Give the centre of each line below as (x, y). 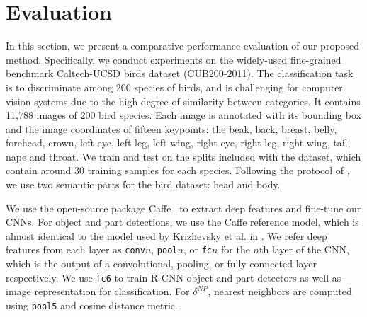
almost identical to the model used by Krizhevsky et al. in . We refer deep (166, 235)
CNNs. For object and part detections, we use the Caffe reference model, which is (182, 222)
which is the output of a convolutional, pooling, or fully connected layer (161, 264)
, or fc (197, 249)
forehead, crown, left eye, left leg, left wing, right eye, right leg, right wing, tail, (178, 143)
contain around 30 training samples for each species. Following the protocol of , (178, 170)
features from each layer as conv (75, 249)
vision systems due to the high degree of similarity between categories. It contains (183, 101)
